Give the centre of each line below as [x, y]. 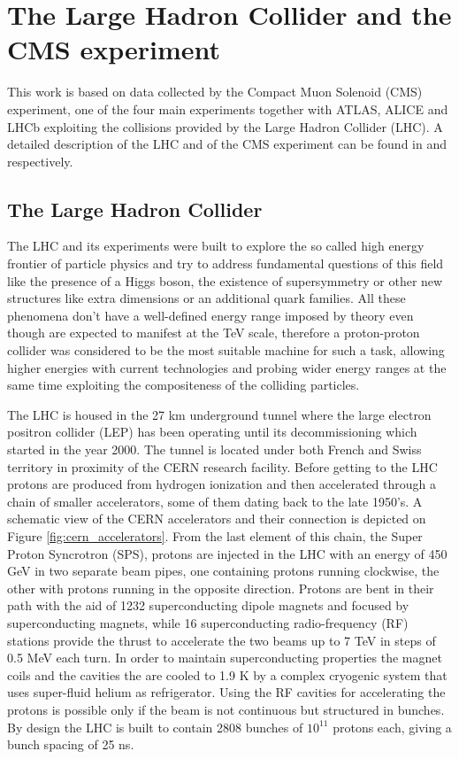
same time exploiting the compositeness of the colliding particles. [184, 385]
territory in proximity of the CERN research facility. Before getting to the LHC [222, 466]
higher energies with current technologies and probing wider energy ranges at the [227, 367]
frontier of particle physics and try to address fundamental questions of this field [226, 263]
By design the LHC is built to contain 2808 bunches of [155, 727]
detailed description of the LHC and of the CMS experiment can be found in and [227, 144]
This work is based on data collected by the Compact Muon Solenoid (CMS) [215, 92]
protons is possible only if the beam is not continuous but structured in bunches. [226, 709]
